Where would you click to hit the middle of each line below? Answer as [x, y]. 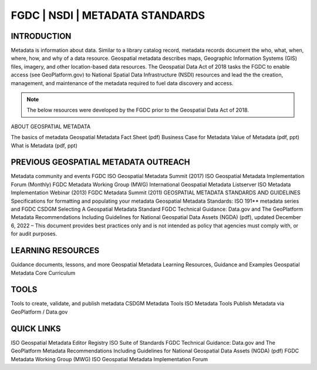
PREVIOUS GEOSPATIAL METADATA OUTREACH [100, 162]
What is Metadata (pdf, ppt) [44, 145]
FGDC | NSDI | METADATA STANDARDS [108, 15]
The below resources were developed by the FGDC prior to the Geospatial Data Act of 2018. [138, 110]
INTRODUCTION [41, 36]
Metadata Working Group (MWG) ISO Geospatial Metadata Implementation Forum [109, 359]
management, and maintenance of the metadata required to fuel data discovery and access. [122, 83]
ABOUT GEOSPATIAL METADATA [51, 126]
